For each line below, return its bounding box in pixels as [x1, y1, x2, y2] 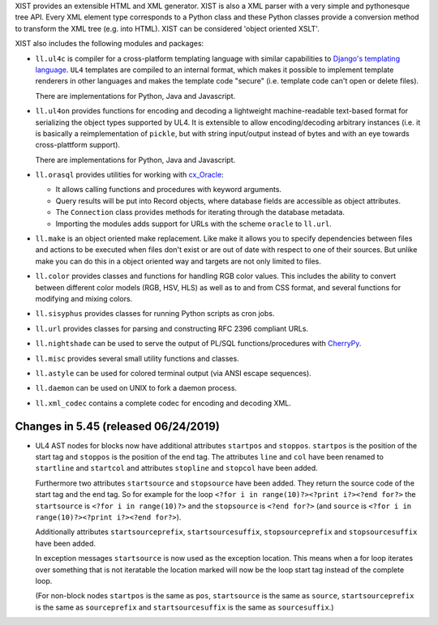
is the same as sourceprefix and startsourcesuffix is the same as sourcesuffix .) [35, 602, 334, 612]
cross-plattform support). [35, 140, 121, 150]
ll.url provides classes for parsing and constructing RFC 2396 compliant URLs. [35, 323, 308, 333]
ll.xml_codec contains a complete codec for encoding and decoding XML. [35, 398, 292, 408]
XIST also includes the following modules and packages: [15, 39, 204, 49]
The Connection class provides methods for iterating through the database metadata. [55, 208, 345, 217]
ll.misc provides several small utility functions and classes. [35, 353, 239, 363]
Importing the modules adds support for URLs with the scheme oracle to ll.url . [55, 219, 332, 229]
